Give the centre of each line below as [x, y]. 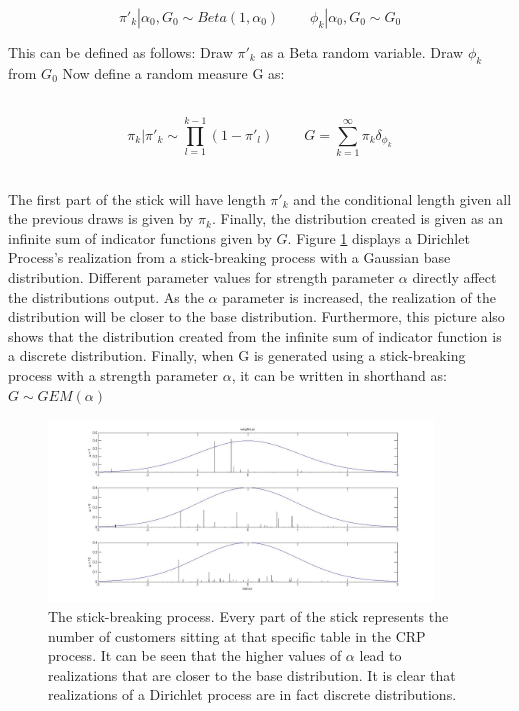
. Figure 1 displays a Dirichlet [378, 237]
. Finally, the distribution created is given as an [357, 218]
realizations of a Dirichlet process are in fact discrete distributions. [252, 694]
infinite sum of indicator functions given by [140, 237]
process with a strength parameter [113, 375]
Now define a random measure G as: [173, 72]
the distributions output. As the [106, 296]
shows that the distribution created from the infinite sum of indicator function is [255, 335]
